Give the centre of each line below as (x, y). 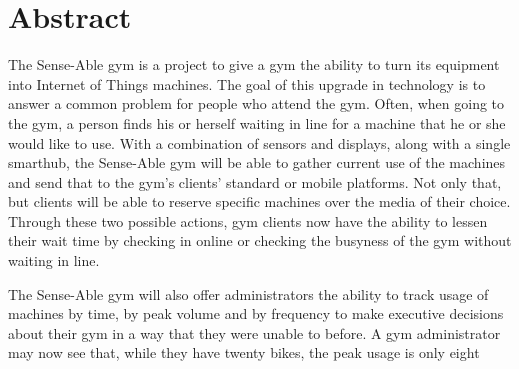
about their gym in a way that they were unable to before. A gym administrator (254, 332)
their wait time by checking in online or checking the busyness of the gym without (260, 240)
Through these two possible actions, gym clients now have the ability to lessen (248, 220)
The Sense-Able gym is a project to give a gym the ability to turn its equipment (254, 64)
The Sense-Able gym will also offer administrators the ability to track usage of (248, 293)
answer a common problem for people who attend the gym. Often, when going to (256, 103)
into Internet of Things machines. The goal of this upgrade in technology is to (247, 83)
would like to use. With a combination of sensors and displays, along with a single (259, 142)
